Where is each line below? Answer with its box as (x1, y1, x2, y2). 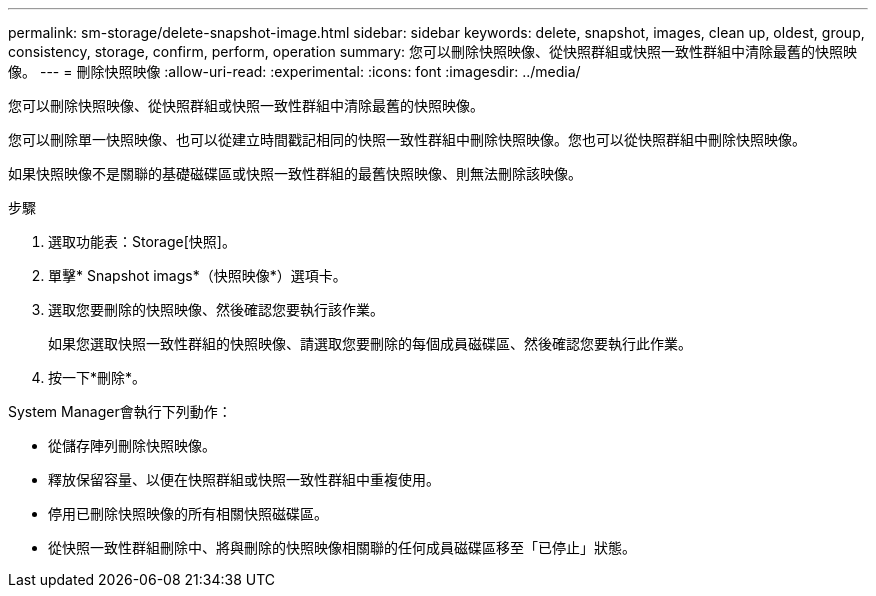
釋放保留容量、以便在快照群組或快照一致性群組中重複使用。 (48, 471, 440, 488)
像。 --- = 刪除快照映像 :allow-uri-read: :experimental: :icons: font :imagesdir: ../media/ (8, 63, 581, 80)
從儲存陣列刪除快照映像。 (48, 437, 216, 454)
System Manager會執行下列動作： (8, 403, 232, 420)
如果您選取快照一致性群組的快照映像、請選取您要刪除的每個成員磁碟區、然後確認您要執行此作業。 (48, 335, 692, 352)
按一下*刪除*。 (48, 369, 147, 386)
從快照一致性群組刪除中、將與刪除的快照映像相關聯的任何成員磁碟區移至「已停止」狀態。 (48, 539, 636, 556)
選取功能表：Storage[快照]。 (48, 233, 236, 250)
